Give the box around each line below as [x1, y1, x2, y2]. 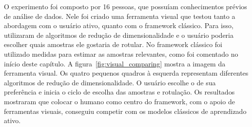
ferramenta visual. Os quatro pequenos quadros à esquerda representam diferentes [4, 68, 249, 78]
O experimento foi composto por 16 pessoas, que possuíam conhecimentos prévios [4, 1, 247, 11]
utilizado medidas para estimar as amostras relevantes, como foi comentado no [4, 48, 238, 59]
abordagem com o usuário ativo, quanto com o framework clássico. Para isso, [4, 20, 233, 31]
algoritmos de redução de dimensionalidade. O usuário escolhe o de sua [4, 77, 216, 87]
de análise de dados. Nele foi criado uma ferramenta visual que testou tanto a [4, 11, 235, 21]
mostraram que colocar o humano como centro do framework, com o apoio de [4, 96, 235, 106]
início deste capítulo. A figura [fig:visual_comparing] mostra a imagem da [4, 58, 226, 68]
